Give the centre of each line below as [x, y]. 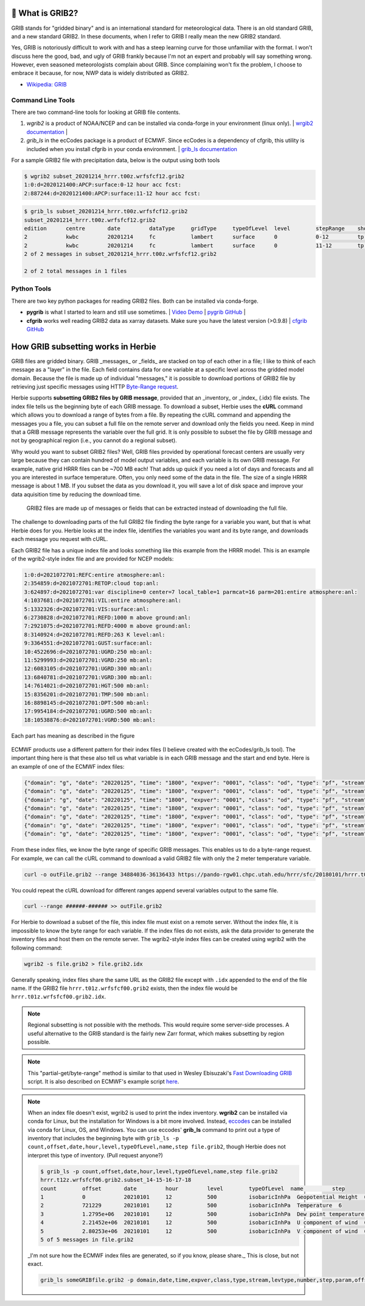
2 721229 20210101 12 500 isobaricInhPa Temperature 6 [191, 1205]
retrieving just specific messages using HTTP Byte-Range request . [95, 387]
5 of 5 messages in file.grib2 [87, 1239]
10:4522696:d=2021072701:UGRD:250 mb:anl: [88, 651]
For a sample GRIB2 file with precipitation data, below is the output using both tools [116, 160]
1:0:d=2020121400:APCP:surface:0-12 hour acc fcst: [103, 185]
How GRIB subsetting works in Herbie [84, 346]
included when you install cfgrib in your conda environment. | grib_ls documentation [132, 149]
